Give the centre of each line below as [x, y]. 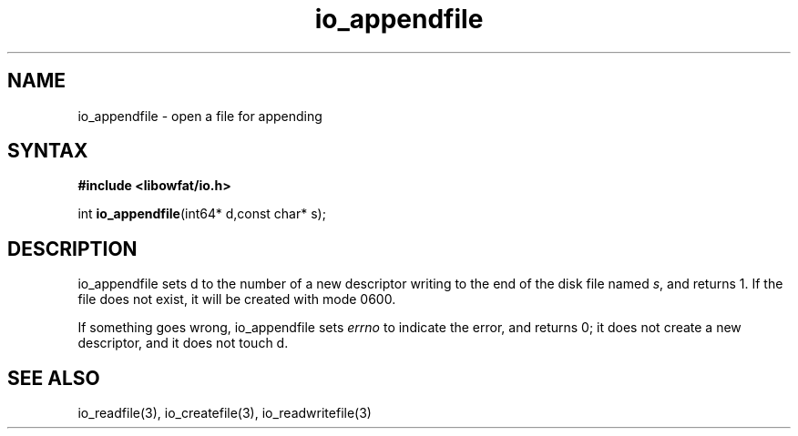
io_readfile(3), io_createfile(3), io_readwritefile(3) [225, 413]
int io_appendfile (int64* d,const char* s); [202, 214]
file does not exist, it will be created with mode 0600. [237, 299]
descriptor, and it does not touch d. [183, 343]
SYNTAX [48, 151]
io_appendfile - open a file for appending [200, 116]
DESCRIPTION [72, 248]
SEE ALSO [54, 378]
